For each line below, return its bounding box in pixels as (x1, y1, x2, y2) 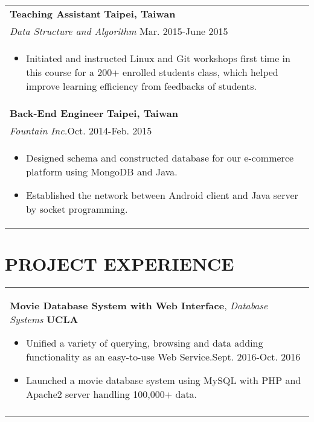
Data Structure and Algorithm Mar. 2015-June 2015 (10, 24, 228, 38)
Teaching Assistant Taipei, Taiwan (10, 7, 176, 20)
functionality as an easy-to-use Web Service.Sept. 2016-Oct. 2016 (26, 350, 301, 364)
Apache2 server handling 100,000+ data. (26, 387, 197, 402)
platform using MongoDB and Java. (26, 165, 178, 178)
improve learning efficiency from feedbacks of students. (26, 79, 257, 93)
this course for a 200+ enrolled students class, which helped (26, 65, 278, 79)
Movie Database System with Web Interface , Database (10, 298, 268, 313)
